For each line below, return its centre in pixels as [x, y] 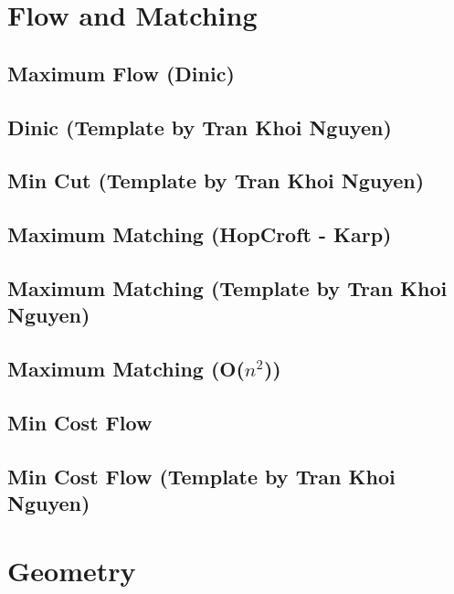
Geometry [72, 570]
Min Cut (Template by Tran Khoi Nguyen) [216, 180]
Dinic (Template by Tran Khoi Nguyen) [200, 127]
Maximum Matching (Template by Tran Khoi [227, 287]
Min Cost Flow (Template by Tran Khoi [201, 476]
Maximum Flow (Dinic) [121, 73]
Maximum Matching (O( [126, 369]
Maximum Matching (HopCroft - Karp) [200, 234]
